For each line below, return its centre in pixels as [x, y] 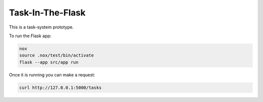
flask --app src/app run [49, 62]
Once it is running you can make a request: [52, 74]
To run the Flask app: [30, 36]
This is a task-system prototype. [41, 27]
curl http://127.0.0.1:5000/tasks [60, 87]
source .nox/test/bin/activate [57, 55]
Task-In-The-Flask [47, 13]
